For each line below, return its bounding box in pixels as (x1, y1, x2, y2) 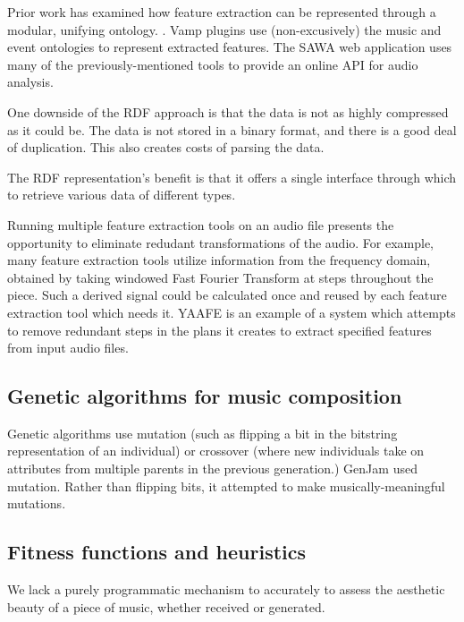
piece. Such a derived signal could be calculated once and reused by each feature (7, 285, 447, 304)
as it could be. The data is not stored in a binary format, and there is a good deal (7, 120, 457, 139)
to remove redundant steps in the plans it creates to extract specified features (7, 320, 432, 339)
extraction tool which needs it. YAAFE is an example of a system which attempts (7, 302, 456, 321)
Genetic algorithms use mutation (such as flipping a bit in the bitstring (7, 423, 398, 442)
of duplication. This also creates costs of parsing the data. (7, 138, 325, 157)
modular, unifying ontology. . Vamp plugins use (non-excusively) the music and (7, 20, 442, 38)
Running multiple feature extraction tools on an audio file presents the (7, 215, 394, 234)
